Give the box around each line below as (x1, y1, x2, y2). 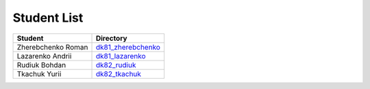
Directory (95, 33, 127, 43)
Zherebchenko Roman (16, 42, 88, 52)
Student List (12, 10, 84, 25)
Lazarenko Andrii (16, 51, 72, 60)
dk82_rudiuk (95, 60, 136, 69)
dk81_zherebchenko (95, 42, 161, 52)
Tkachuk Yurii (16, 69, 62, 78)
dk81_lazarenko (95, 51, 147, 60)
